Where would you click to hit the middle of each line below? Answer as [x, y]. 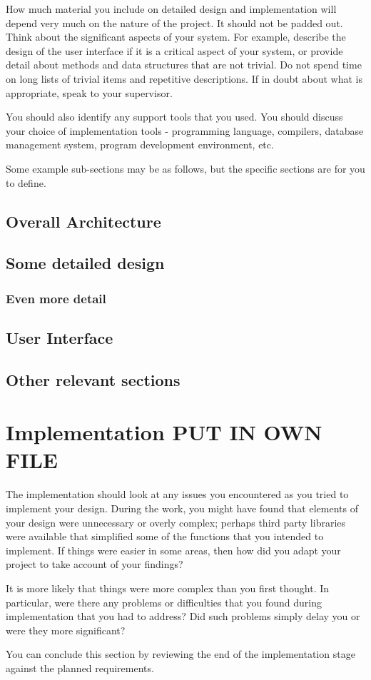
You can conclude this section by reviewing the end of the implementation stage [181, 654]
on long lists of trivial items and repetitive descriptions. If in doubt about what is [184, 78]
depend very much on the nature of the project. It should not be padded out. [174, 22]
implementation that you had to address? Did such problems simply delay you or [183, 616]
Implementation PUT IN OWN [164, 432]
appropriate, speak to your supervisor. [89, 92]
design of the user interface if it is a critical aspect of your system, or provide [174, 50]
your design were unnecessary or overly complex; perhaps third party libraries [176, 522]
